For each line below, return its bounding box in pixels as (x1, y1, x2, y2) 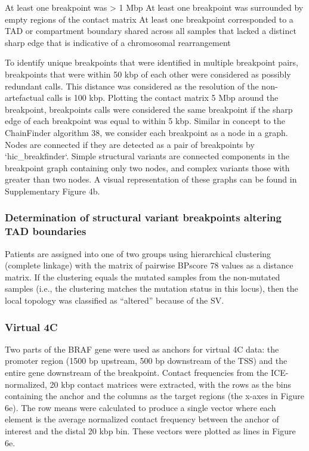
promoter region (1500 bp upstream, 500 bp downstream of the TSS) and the (5, 354, 288, 367)
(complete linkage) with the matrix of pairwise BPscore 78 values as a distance (5, 259, 293, 271)
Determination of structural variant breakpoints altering (5, 210, 282, 225)
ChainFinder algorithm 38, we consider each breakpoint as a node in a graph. (5, 126, 288, 138)
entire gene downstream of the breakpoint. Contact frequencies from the (5, 366, 268, 379)
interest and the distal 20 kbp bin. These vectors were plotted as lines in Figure (5, 424, 296, 437)
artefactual (5, 91, 44, 104)
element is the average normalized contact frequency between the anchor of (5, 413, 279, 425)
